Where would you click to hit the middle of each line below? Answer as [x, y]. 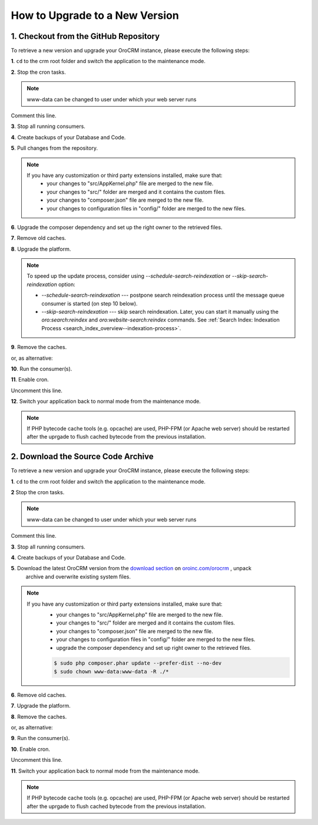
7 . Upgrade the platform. [41, 706]
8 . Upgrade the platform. [41, 249]
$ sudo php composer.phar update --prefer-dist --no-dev [138, 663]
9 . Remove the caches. [39, 347]
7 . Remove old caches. [39, 238]
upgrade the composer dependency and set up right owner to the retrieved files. [154, 647]
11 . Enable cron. [30, 380]
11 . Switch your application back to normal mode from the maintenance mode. [105, 771]
